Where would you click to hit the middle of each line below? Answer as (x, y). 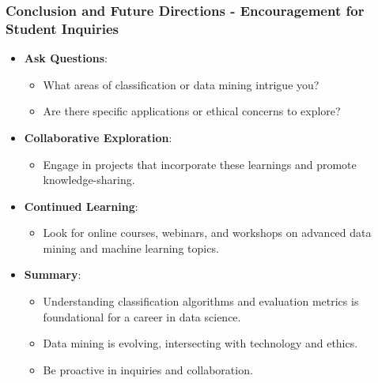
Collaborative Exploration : (98, 137)
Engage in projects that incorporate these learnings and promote (200, 164)
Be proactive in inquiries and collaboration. (148, 369)
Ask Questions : (66, 58)
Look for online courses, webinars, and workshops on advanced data (207, 233)
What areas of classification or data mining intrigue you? (181, 84)
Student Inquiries (62, 28)
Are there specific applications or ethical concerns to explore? (192, 111)
